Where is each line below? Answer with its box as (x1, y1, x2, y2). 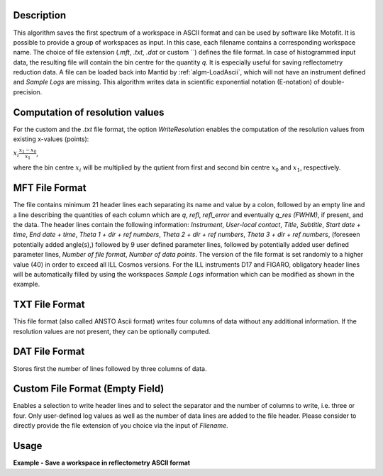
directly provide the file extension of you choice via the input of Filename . (13, 421, 228, 430)
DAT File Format (13, 345, 85, 358)
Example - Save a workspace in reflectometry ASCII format (13, 458, 191, 467)
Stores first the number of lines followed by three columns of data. (13, 364, 207, 372)
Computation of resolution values (13, 106, 165, 118)
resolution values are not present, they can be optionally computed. (13, 327, 211, 336)
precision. (13, 87, 43, 96)
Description (13, 9, 67, 21)
